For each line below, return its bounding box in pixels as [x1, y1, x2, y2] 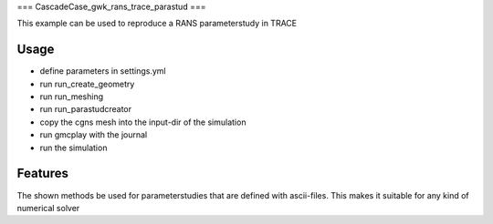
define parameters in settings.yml [39, 66, 166, 76]
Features [16, 166, 68, 181]
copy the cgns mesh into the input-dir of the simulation [39, 117, 246, 127]
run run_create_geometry [39, 78, 135, 89]
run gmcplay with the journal [39, 129, 148, 140]
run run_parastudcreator [39, 104, 132, 115]
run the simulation [39, 142, 108, 153]
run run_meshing [39, 91, 104, 102]
